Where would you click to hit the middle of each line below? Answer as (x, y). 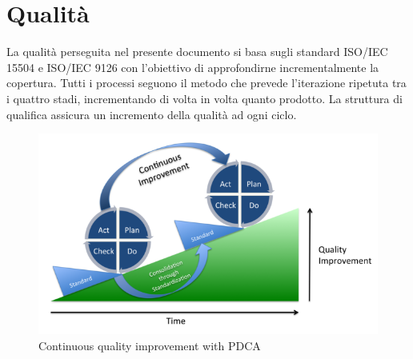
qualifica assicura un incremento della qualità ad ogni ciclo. (152, 114)
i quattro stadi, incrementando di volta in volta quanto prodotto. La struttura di (204, 98)
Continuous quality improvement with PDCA (150, 345)
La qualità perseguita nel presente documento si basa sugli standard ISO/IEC (197, 52)
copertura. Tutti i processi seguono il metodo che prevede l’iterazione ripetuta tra (206, 83)
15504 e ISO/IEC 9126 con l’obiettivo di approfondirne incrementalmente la (193, 67)
